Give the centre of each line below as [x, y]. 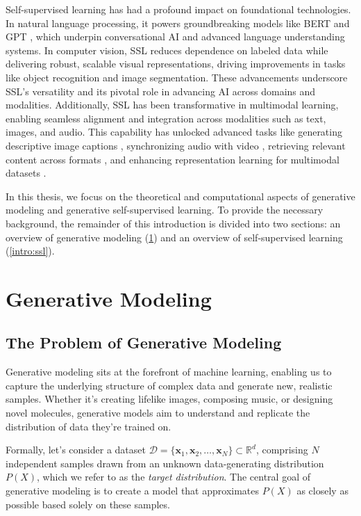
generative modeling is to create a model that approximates [133, 491]
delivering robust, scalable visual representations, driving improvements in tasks [176, 64]
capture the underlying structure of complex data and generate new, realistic [169, 385]
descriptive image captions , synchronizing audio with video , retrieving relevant [176, 145]
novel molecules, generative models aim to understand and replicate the [158, 413]
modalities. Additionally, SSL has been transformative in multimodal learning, [172, 105]
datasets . [26, 173]
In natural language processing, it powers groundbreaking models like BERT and [178, 23]
